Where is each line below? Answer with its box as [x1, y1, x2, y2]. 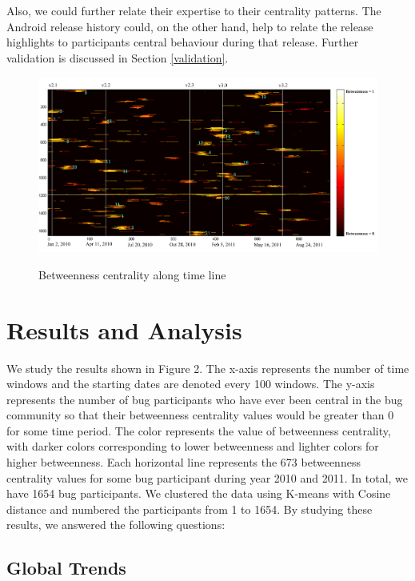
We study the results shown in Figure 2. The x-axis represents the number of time [6, 359, 409, 376]
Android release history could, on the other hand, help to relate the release [6, 18, 373, 34]
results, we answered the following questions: [6, 516, 225, 533]
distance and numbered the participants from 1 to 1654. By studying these [6, 500, 373, 517]
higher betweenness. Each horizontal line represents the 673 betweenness [6, 454, 361, 471]
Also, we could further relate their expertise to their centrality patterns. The [6, 2, 381, 18]
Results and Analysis [6, 313, 242, 346]
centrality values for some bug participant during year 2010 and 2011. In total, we [6, 469, 409, 486]
